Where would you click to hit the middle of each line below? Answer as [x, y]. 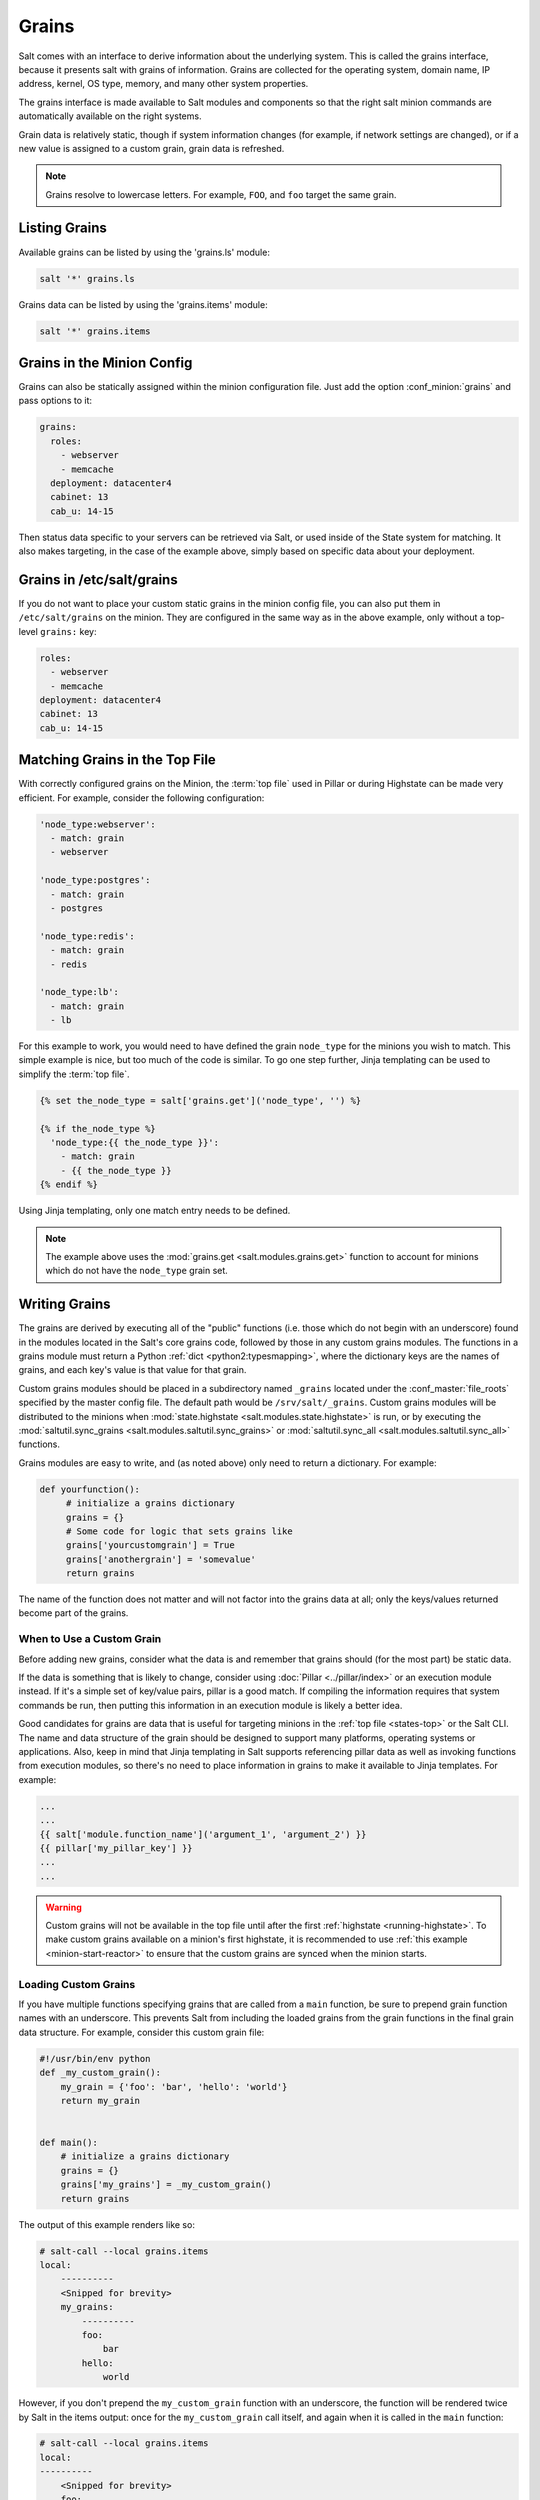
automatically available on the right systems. [110, 116]
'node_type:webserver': [98, 824]
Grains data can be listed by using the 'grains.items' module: [143, 304]
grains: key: [68, 631]
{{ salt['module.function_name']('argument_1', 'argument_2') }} [203, 1834]
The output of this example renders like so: [106, 2224]
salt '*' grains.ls [87, 278]
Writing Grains [64, 1304]
